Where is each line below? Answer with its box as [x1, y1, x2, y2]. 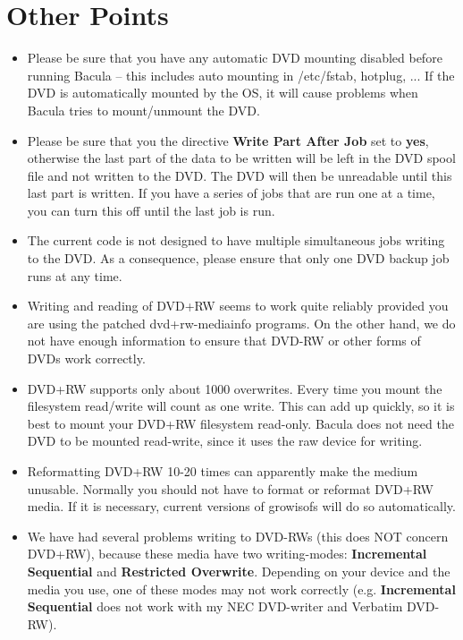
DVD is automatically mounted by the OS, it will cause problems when [27, 83, 418, 102]
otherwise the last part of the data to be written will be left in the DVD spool [27, 149, 456, 167]
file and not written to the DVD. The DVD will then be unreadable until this [27, 166, 452, 184]
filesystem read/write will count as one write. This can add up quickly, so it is [27, 397, 455, 415]
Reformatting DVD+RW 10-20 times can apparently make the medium [27, 462, 418, 480]
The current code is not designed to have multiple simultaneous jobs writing [27, 231, 445, 250]
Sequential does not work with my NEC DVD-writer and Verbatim [27, 597, 403, 616]
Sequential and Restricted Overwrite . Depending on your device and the [27, 561, 450, 580]
